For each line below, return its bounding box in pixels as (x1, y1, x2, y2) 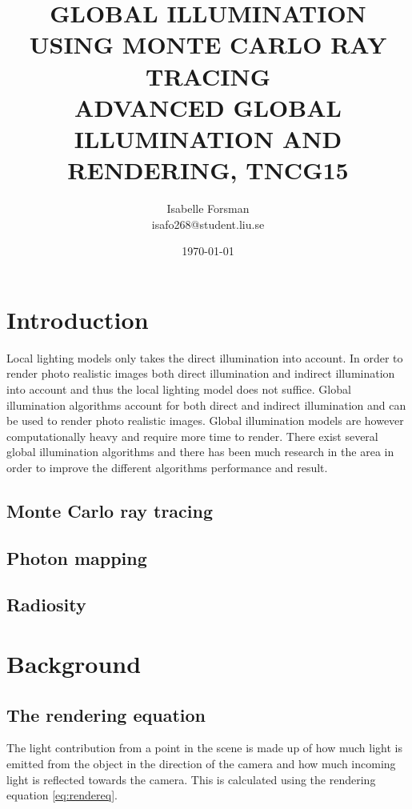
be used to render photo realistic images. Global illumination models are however (6, 412, 404, 429)
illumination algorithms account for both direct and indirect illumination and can (6, 396, 406, 413)
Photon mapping (6, 545, 147, 570)
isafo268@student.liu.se (151, 215, 265, 232)
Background (6, 647, 142, 680)
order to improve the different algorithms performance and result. (6, 459, 328, 475)
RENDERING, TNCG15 (67, 154, 349, 186)
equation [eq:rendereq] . (6, 787, 118, 803)
